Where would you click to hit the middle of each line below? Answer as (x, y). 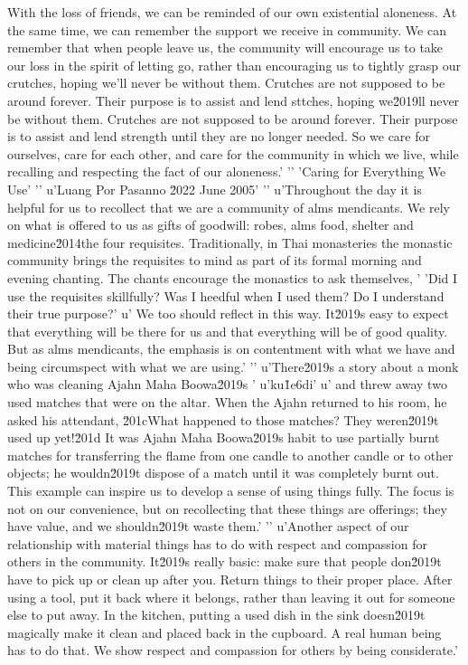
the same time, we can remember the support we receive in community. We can (227, 29)
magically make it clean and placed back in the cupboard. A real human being (225, 632)
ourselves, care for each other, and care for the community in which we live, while (233, 153)
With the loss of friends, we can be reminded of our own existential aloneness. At (232, 12)
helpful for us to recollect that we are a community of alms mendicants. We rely (229, 207)
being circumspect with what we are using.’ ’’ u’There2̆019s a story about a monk (233, 366)
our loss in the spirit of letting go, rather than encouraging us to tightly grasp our (234, 65)
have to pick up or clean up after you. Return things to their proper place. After (230, 579)
